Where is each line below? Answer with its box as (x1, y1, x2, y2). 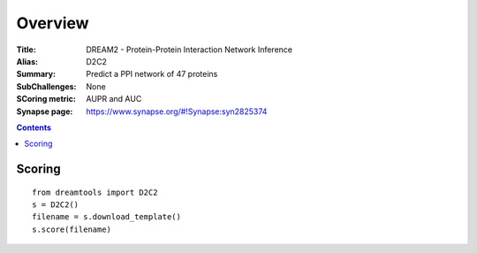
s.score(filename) (32, 224, 112, 234)
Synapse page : (16, 106, 73, 117)
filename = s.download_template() (32, 212, 181, 222)
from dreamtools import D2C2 (32, 187, 158, 197)
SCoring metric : (16, 94, 77, 104)
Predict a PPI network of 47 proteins (86, 69, 218, 80)
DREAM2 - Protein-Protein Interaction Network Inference (86, 44, 293, 55)
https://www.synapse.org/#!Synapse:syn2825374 (86, 106, 268, 117)
